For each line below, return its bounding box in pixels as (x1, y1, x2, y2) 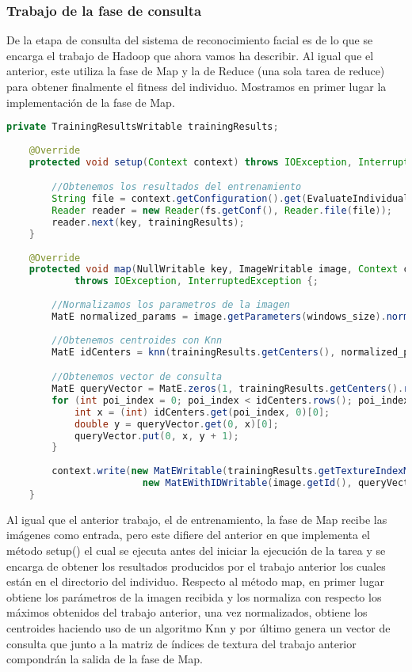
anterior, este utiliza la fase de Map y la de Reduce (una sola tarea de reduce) (6, 63, 385, 79)
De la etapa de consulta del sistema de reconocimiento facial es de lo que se (6, 32, 373, 48)
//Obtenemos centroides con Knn (51, 334, 223, 346)
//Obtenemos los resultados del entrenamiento (51, 181, 302, 193)
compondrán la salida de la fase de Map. (6, 651, 203, 667)
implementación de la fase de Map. (6, 93, 175, 110)
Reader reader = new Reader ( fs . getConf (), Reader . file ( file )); (51, 205, 392, 217)
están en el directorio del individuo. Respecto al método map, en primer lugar (6, 573, 384, 590)
